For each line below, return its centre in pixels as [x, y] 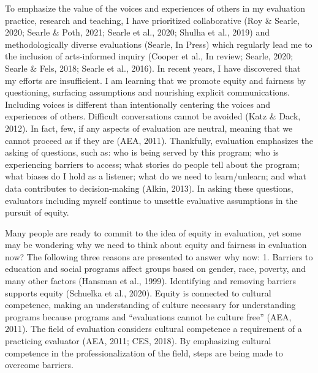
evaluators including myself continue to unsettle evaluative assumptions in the [151, 200]
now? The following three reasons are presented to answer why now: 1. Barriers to [159, 256]
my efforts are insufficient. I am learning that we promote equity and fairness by [156, 80]
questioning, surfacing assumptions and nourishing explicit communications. [148, 92]
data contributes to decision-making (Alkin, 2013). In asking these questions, [149, 188]
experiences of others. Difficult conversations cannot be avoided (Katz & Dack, [153, 116]
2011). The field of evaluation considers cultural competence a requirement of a [153, 329]
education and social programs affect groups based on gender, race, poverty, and [155, 269]
